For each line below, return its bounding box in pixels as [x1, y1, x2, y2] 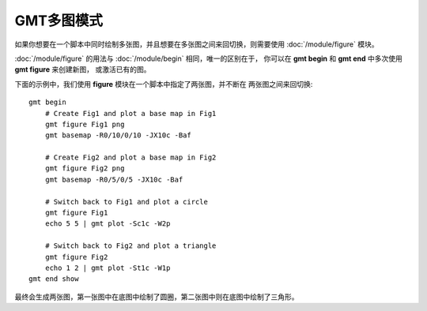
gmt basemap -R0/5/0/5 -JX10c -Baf [44, 174, 183, 184]
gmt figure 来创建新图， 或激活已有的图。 [14, 65, 151, 74]
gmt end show [28, 275, 79, 283]
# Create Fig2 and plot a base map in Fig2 [44, 153, 217, 162]
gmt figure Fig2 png [44, 164, 125, 173]
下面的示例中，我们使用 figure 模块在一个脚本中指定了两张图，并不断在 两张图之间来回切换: [14, 79, 313, 88]
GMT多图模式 [14, 12, 103, 29]
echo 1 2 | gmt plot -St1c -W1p [44, 263, 171, 272]
